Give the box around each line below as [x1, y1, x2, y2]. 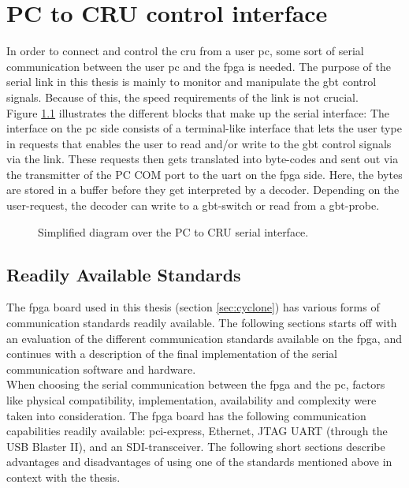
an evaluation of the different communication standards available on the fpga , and [6, 330, 402, 346]
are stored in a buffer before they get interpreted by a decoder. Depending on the [6, 181, 400, 198]
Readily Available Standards [6, 262, 241, 286]
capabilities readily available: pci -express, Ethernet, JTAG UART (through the [6, 423, 388, 439]
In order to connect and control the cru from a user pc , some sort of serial [6, 43, 364, 59]
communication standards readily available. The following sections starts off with [6, 315, 397, 331]
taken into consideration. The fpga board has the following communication [6, 407, 366, 423]
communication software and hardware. [6, 360, 196, 377]
